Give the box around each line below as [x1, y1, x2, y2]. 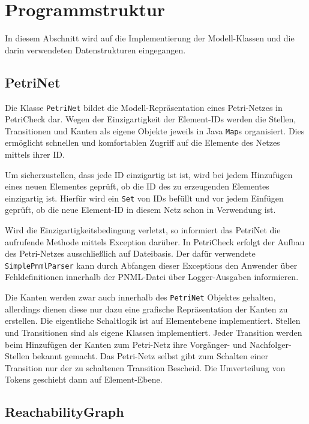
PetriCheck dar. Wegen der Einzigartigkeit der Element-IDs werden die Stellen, [5, 113, 296, 125]
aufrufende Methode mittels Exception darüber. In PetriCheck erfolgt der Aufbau [5, 235, 305, 248]
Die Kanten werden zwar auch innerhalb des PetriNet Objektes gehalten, [5, 291, 276, 303]
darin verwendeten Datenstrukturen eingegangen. [5, 43, 186, 56]
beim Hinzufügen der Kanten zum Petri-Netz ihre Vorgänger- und [5, 338, 247, 350]
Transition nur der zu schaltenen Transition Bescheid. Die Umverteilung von [5, 361, 286, 374]
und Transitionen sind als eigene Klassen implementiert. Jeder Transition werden [5, 326, 302, 338]
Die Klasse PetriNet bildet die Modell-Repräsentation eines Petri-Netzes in [5, 101, 283, 113]
